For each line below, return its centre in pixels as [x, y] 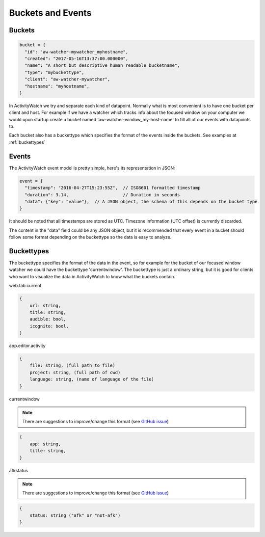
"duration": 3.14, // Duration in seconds [102, 195]
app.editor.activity [27, 346]
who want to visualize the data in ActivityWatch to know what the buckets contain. [92, 276]
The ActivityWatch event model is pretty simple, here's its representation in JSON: [92, 168]
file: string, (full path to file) [72, 365]
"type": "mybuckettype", [54, 72]
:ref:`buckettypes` [27, 142]
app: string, [45, 444]
